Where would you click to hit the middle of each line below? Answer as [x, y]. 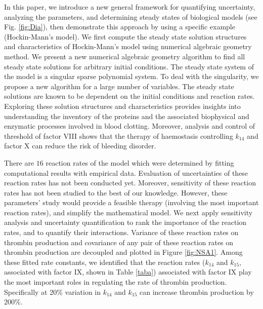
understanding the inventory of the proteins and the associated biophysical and [127, 116]
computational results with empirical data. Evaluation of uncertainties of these [126, 172]
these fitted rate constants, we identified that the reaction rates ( [105, 262]
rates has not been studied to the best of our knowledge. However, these [116, 192]
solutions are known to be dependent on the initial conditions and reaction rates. [129, 96]
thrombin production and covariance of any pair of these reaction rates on [119, 242]
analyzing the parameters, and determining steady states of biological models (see [131, 16]
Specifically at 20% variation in [53, 292]
